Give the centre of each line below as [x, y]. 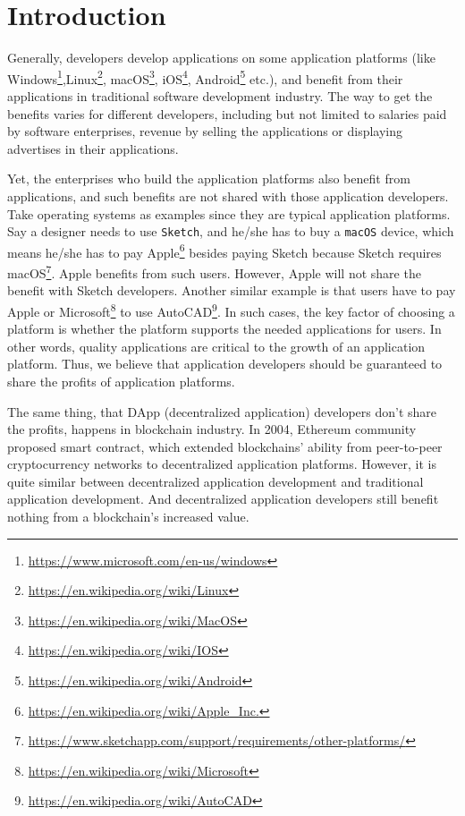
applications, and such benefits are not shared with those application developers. [228, 195]
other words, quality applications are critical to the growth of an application [216, 346]
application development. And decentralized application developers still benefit [223, 499]
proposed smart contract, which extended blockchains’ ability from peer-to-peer [225, 446]
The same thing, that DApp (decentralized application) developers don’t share [222, 411]
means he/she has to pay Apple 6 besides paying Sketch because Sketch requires [224, 251]
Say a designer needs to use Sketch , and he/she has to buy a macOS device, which [231, 231]
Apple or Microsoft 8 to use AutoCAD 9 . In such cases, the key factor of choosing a [231, 310]
